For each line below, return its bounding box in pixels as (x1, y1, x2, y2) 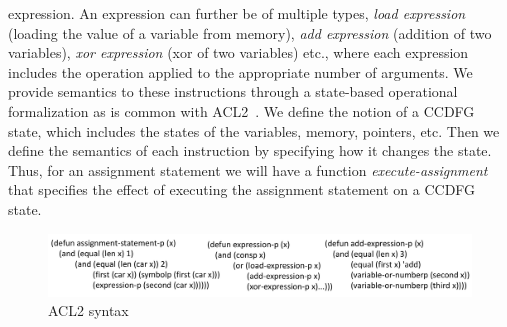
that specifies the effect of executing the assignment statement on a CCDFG (8, 179, 476, 200)
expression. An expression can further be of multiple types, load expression (8, 3, 466, 23)
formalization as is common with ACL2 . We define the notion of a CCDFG (8, 100, 475, 121)
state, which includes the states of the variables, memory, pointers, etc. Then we (8, 120, 500, 141)
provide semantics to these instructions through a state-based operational (8, 81, 458, 102)
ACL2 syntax (48, 300, 129, 321)
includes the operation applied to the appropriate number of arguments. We (8, 61, 473, 82)
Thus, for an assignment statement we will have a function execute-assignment (8, 159, 488, 180)
